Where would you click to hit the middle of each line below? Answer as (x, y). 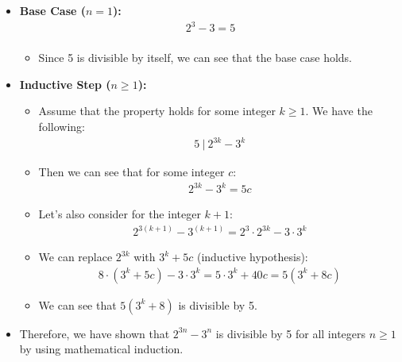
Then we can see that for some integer (131, 172)
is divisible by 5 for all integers (291, 333)
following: (62, 126)
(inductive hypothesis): (252, 257)
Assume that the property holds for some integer (157, 111)
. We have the (339, 111)
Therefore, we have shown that (95, 333)
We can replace (75, 257)
